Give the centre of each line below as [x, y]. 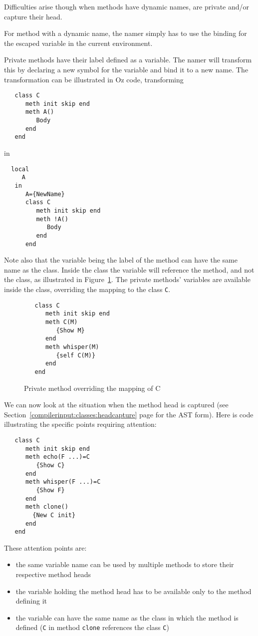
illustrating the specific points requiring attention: [80, 424]
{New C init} [54, 515]
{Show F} [50, 490]
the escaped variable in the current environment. [78, 43]
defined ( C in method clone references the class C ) [92, 627]
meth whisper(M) [72, 347]
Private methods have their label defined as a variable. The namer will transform [128, 60]
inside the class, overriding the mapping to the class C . [87, 289]
